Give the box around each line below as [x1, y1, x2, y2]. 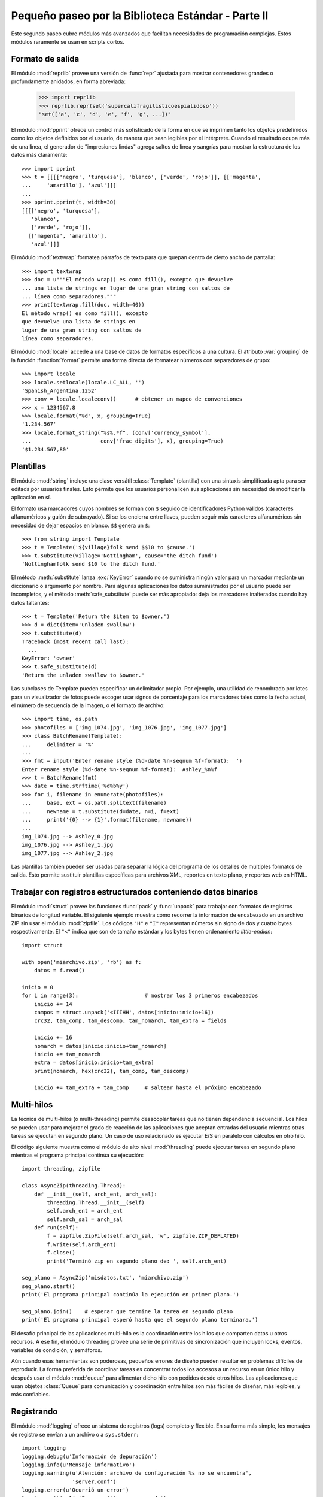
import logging [22, 1445, 66, 1451]
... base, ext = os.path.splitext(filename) [22, 799, 167, 807]
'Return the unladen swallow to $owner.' [22, 671, 145, 678]
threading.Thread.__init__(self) [47, 1199, 145, 1206]
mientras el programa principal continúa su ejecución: [11, 1151, 144, 1159]
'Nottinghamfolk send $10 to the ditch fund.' [22, 560, 161, 568]
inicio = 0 [22, 984, 54, 990]
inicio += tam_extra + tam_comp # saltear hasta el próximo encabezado [33, 1084, 261, 1091]
